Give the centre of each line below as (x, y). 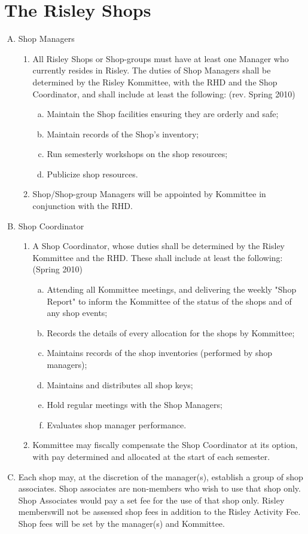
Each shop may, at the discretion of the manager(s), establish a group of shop (161, 476)
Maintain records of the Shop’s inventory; (123, 133)
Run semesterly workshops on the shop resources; (137, 154)
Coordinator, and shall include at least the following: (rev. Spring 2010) (164, 93)
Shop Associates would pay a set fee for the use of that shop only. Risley (151, 500)
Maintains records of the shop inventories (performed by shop (160, 353)
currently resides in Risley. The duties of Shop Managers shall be (152, 70)
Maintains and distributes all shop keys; (120, 384)
